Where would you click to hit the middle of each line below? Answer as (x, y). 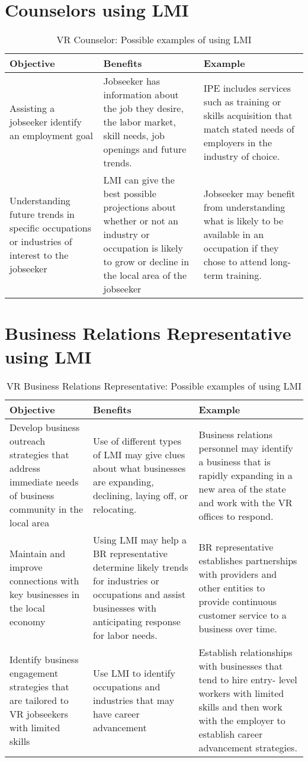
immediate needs (44, 482)
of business (32, 496)
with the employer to (242, 721)
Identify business (44, 659)
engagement (34, 673)
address (25, 468)
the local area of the (145, 275)
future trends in (42, 214)
